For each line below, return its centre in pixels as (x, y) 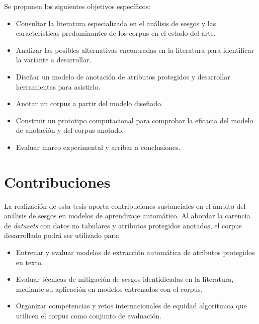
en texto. (29, 262)
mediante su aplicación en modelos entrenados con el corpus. (109, 289)
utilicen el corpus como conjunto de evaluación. (89, 315)
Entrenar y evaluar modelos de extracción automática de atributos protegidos (135, 252)
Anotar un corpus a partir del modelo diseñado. (89, 103)
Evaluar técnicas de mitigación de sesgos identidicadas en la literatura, (125, 279)
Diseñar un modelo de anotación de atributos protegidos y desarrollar (123, 76)
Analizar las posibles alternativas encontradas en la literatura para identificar (135, 50)
